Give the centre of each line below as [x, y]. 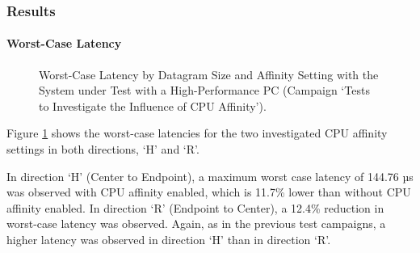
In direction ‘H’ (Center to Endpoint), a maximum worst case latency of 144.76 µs [210, 176]
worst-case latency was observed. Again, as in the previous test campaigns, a [196, 223]
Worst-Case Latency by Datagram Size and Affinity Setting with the [209, 74]
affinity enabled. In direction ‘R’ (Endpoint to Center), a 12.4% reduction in [195, 207]
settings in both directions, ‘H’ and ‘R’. [103, 149]
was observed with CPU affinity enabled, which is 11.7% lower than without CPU [209, 192]
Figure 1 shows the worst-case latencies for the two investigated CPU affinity [197, 133]
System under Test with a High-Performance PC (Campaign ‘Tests [204, 90]
